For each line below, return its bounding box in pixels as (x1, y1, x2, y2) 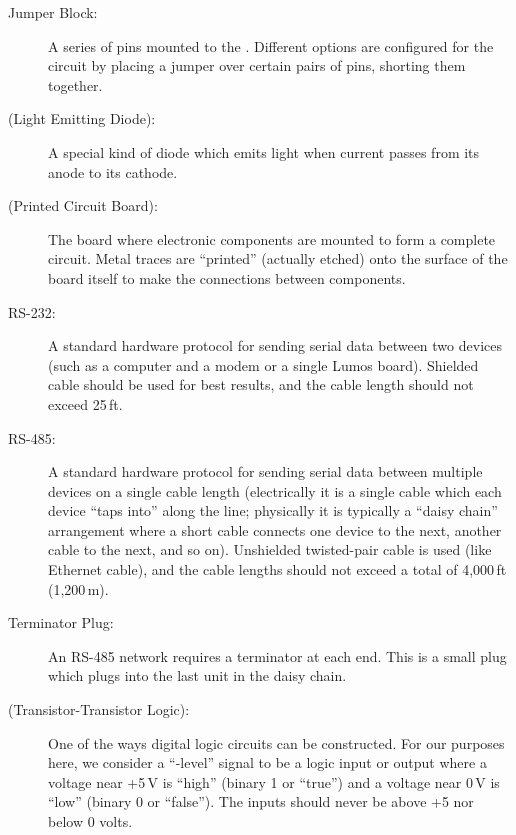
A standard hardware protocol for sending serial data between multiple (48, 461, 483, 482)
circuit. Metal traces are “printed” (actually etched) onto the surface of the (48, 248, 508, 269)
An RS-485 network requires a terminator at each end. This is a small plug (48, 645, 507, 666)
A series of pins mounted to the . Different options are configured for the (48, 35, 494, 56)
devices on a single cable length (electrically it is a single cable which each (48, 480, 502, 501)
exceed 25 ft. (48, 393, 123, 414)
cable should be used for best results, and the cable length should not (48, 374, 474, 395)
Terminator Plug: (8, 612, 114, 633)
